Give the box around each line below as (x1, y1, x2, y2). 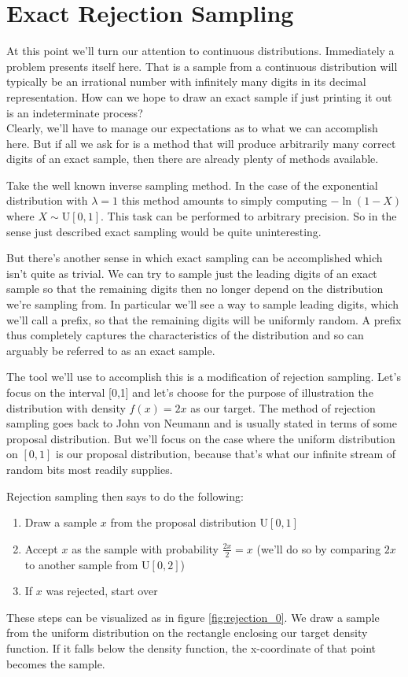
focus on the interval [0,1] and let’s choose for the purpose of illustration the (6, 384, 373, 400)
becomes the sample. (6, 655, 105, 671)
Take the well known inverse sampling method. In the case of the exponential (6, 176, 378, 193)
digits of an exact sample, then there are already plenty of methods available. (6, 150, 379, 167)
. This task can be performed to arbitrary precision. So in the (101, 208, 397, 224)
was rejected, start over (46, 583, 158, 599)
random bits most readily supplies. (6, 461, 173, 477)
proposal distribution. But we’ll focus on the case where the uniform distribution (6, 430, 395, 446)
